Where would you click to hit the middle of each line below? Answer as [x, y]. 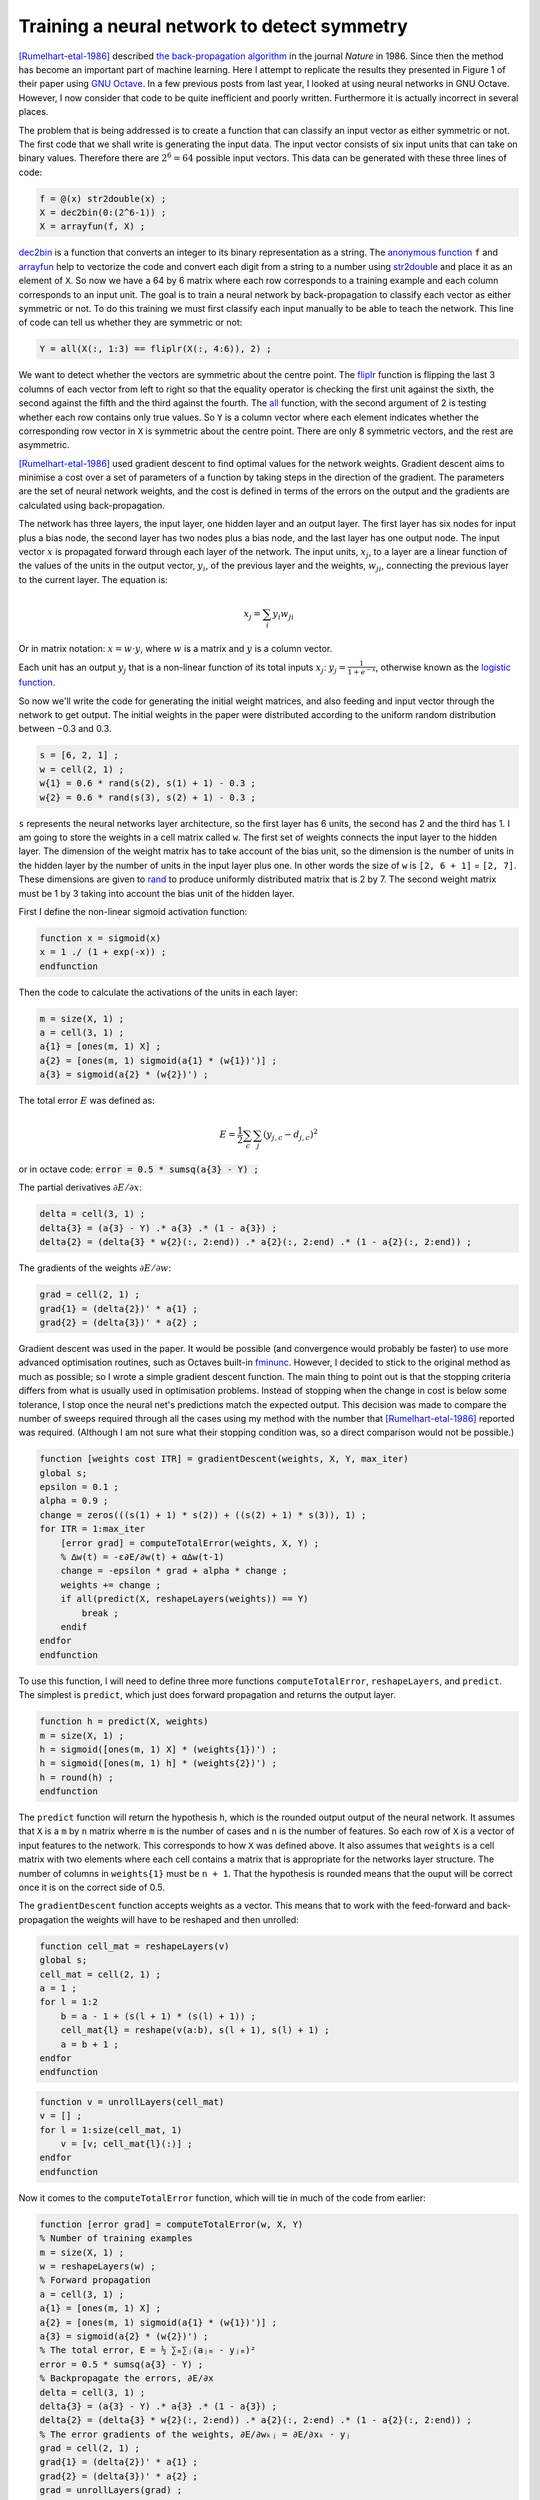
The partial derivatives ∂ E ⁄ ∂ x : [80, 1187]
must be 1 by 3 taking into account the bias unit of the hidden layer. [156, 893]
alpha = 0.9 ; [74, 1501]
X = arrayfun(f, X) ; [92, 226]
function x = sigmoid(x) [100, 938]
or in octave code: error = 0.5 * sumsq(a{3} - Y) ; [138, 1169]
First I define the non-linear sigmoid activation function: [133, 911]
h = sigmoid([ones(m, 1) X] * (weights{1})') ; [158, 1749]
